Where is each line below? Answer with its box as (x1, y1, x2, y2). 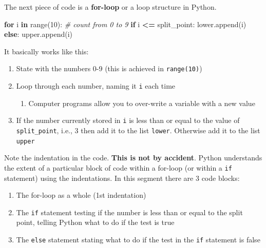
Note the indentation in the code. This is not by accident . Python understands (4, 152, 262, 163)
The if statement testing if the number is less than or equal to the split (16, 206, 243, 217)
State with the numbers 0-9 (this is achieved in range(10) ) (16, 63, 202, 74)
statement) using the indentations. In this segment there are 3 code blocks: (4, 172, 240, 183)
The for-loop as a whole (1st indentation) (16, 190, 146, 200)
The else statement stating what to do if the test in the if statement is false (16, 234, 260, 244)
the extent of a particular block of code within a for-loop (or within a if (4, 162, 232, 173)
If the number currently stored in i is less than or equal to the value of (16, 115, 240, 126)
